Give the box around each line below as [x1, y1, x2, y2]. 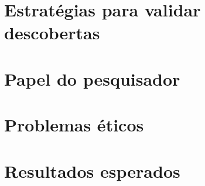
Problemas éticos [4, 113, 144, 137]
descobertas [4, 21, 100, 45]
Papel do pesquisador [4, 66, 180, 90]
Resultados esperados [4, 158, 180, 182]
